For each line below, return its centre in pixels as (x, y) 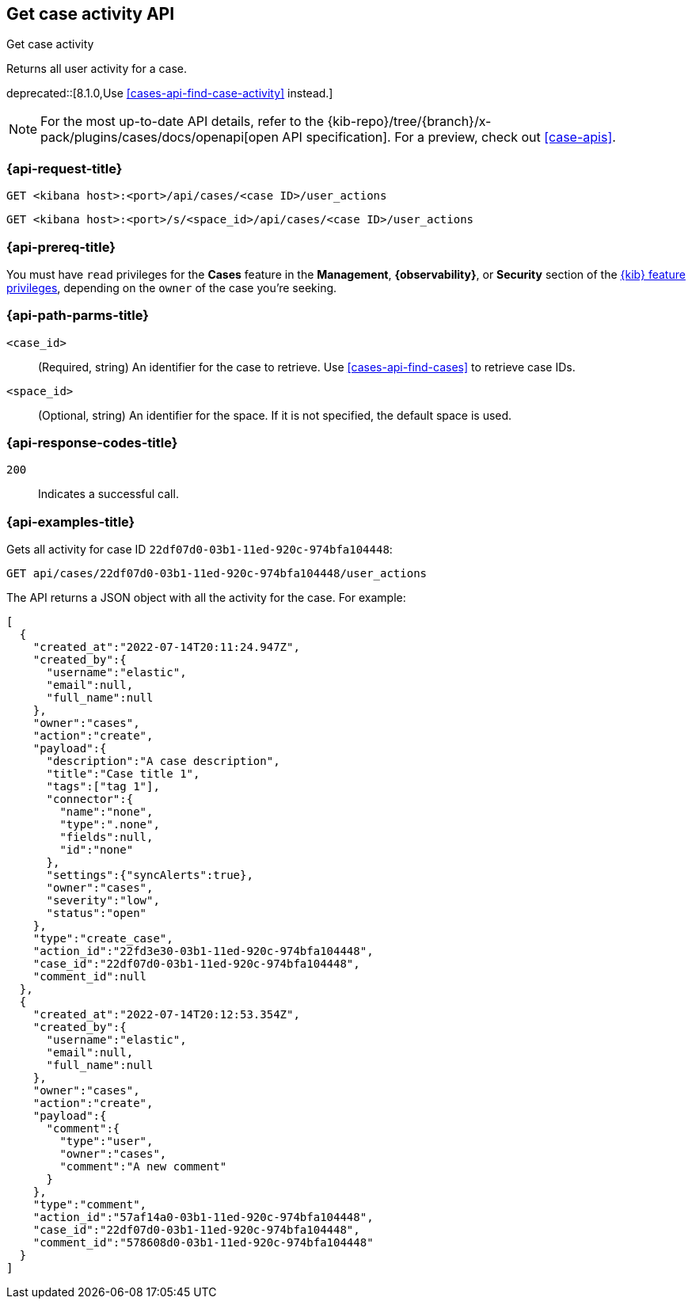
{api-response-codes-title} (92, 443)
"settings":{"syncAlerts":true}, (150, 875)
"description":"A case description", (163, 761)
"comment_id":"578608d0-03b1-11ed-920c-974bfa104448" (203, 1243)
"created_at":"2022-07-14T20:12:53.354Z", (166, 1015)
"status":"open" (97, 913)
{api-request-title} (65, 168)
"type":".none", (110, 825)
